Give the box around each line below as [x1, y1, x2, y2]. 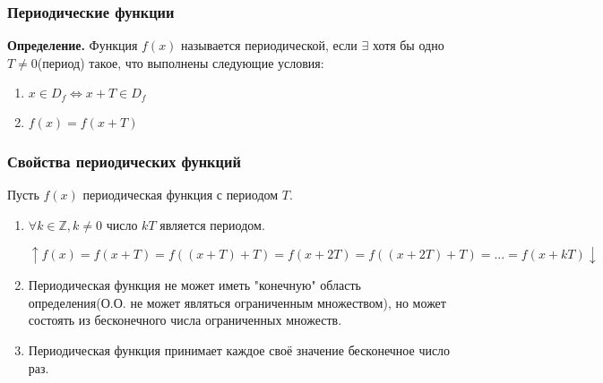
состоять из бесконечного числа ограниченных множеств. [28, 311, 342, 329]
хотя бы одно [372, 36, 444, 55]
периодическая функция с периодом [82, 185, 279, 204]
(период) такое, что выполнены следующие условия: [37, 53, 324, 72]
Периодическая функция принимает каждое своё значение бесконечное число [28, 341, 451, 360]
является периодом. [159, 215, 265, 234]
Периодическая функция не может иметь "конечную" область [28, 276, 362, 294]
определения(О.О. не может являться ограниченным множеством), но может [28, 293, 446, 311]
